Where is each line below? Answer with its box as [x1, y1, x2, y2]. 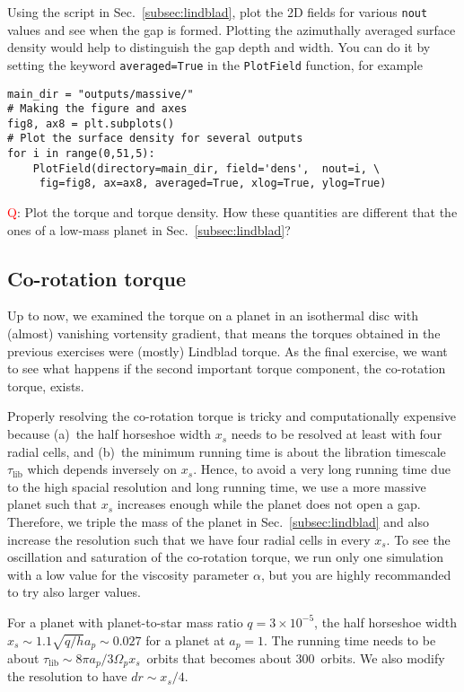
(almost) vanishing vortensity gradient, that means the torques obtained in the [7, 324, 441, 343]
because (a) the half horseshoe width [7, 425, 211, 443]
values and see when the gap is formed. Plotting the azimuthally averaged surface [7, 20, 456, 39]
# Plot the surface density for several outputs [7, 132, 303, 145]
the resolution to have [7, 667, 127, 686]
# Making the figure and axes [7, 102, 188, 116]
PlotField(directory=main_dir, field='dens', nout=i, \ [32, 162, 381, 175]
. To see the [386, 530, 451, 548]
